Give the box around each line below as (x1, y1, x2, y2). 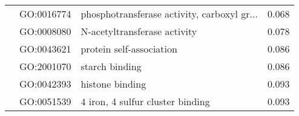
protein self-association (80, 42, 177, 56)
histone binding (80, 77, 146, 91)
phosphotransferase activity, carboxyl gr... (80, 7, 258, 21)
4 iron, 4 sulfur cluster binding (80, 94, 210, 108)
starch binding (80, 59, 142, 73)
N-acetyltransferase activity (80, 24, 197, 38)
